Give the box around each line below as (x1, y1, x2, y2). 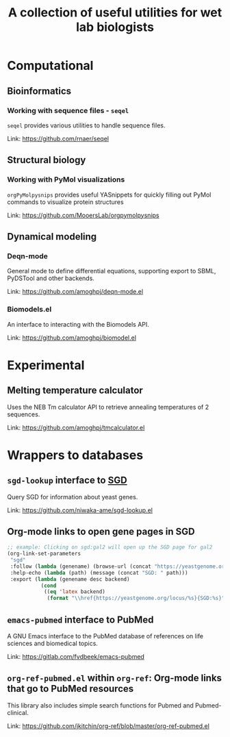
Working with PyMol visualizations (7, 175, 125, 184)
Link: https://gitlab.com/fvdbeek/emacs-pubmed (7, 653, 145, 661)
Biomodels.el (7, 305, 52, 314)
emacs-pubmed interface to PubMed (7, 614, 154, 625)
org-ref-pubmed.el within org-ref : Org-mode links (7, 673, 222, 684)
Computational (7, 58, 94, 73)
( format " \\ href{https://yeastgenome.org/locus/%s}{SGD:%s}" (47, 595, 225, 602)
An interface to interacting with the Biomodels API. (7, 320, 149, 328)
